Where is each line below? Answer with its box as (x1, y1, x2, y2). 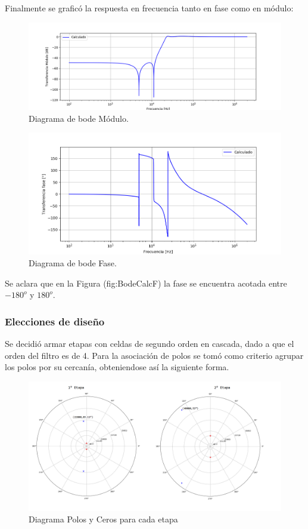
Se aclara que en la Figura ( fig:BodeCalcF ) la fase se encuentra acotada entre (5, 276, 287, 289)
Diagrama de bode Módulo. (29, 112, 129, 124)
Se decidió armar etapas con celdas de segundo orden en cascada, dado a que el (5, 337, 294, 350)
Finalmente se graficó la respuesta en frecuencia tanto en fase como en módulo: (5, 2, 294, 14)
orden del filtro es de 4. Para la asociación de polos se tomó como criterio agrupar (5, 349, 304, 361)
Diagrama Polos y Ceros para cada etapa (29, 513, 178, 525)
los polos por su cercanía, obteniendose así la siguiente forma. (5, 361, 229, 373)
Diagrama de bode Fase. (29, 257, 117, 269)
